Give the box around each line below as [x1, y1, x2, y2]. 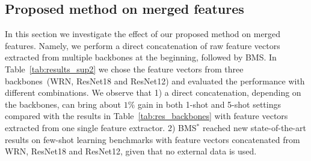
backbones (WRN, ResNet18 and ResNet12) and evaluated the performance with [5, 74, 305, 87]
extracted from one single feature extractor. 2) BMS [5, 121, 197, 133]
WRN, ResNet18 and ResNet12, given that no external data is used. [5, 145, 257, 157]
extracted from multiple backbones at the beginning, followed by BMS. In [5, 51, 277, 63]
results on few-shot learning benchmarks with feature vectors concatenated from [5, 133, 300, 145]
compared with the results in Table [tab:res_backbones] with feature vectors [5, 110, 288, 122]
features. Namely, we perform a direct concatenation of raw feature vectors [5, 39, 280, 51]
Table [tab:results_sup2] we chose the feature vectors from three [5, 62, 244, 75]
